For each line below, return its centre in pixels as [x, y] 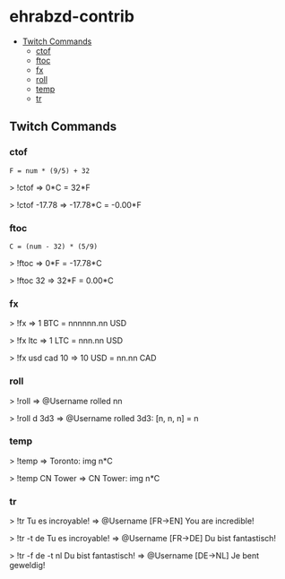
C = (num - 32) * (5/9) [54, 246]
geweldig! [27, 566]
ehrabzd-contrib [72, 17]
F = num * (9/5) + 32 [50, 171]
